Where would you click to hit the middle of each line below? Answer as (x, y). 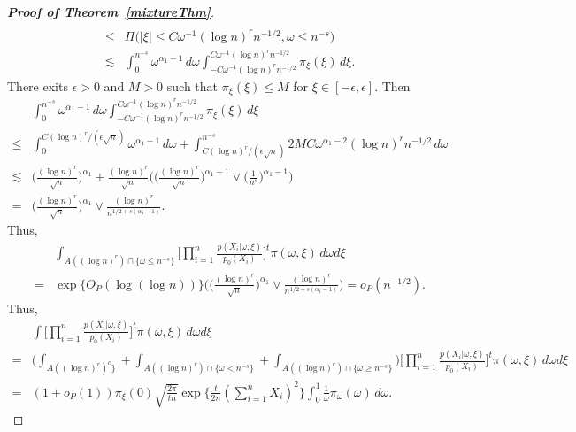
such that (192, 85)
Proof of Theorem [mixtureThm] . (111, 12)
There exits (38, 85)
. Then (392, 85)
